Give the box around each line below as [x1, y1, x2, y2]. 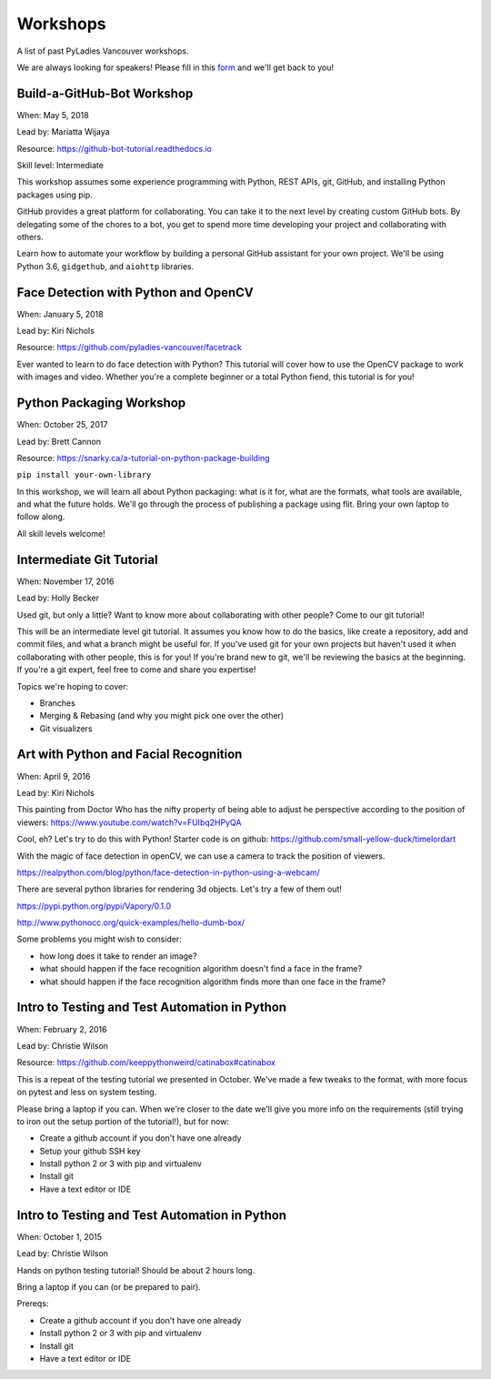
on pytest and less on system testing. [16, 1087, 157, 1098]
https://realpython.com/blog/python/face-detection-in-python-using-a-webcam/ [16, 867, 320, 878]
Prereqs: [16, 1298, 49, 1309]
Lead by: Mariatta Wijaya [16, 126, 110, 137]
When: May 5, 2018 [16, 109, 90, 120]
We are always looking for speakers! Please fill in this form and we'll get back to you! [16, 62, 335, 73]
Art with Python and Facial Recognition [16, 747, 243, 762]
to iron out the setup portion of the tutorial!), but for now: [16, 1115, 229, 1127]
